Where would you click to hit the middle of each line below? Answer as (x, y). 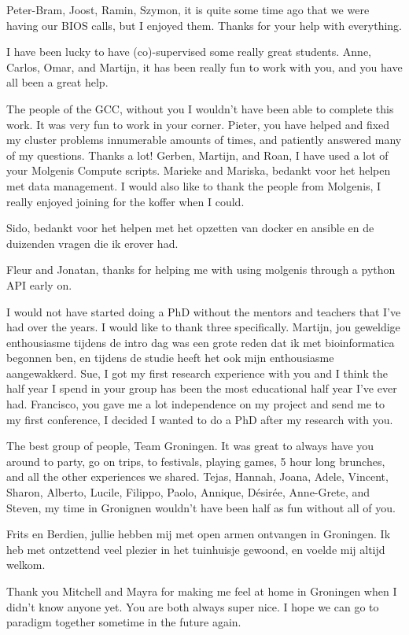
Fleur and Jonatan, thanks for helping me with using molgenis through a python (201, 270)
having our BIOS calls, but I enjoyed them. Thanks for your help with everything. (204, 25)
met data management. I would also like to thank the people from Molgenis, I (194, 185)
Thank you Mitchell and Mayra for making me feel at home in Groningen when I (202, 591)
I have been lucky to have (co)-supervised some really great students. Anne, (189, 52)
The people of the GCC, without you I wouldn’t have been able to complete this (200, 108)
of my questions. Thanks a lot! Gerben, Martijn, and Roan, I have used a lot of (197, 155)
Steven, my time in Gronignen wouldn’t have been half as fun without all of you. (201, 507)
